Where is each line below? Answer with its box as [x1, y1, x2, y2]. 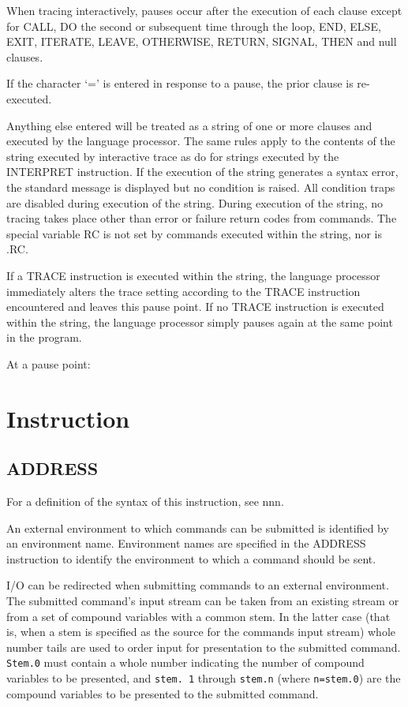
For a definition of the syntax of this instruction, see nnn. [6, 493, 284, 510]
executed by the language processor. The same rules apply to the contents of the [6, 133, 395, 149]
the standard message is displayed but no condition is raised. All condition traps [6, 178, 395, 195]
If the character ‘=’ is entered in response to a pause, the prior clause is [6, 75, 354, 92]
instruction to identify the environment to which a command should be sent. [6, 550, 376, 567]
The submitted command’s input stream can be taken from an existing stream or [6, 593, 399, 609]
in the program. [6, 329, 82, 346]
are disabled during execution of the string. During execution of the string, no [6, 194, 384, 211]
